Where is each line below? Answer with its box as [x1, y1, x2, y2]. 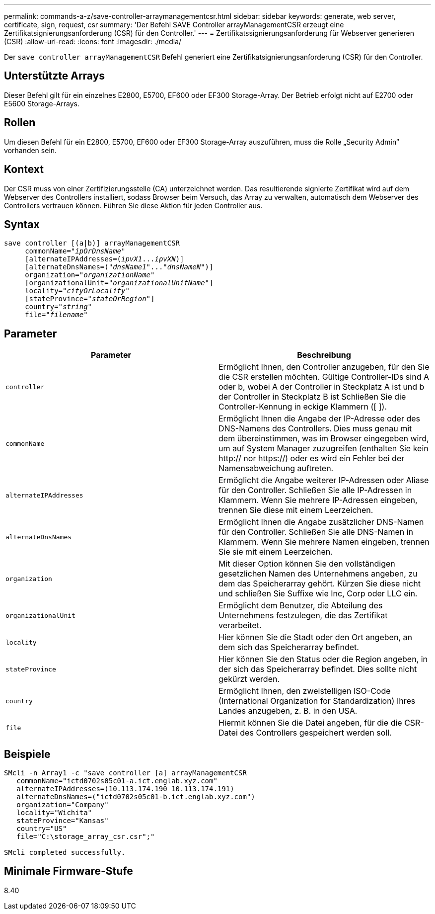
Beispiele [4, 748, 51, 760]
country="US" [16, 825, 67, 833]
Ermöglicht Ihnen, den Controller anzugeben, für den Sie [218, 362, 430, 372]
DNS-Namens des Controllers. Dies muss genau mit [218, 423, 412, 434]
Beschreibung [297, 350, 351, 360]
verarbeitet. [218, 620, 262, 631]
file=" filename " [25, 311, 88, 319]
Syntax [4, 218, 40, 231]
